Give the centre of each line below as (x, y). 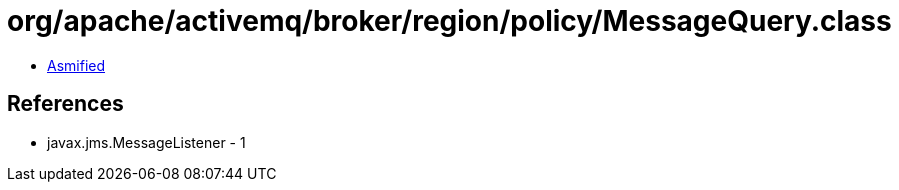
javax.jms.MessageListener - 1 (146, 142)
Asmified (76, 65)
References (65, 104)
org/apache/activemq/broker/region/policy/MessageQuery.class (449, 21)
